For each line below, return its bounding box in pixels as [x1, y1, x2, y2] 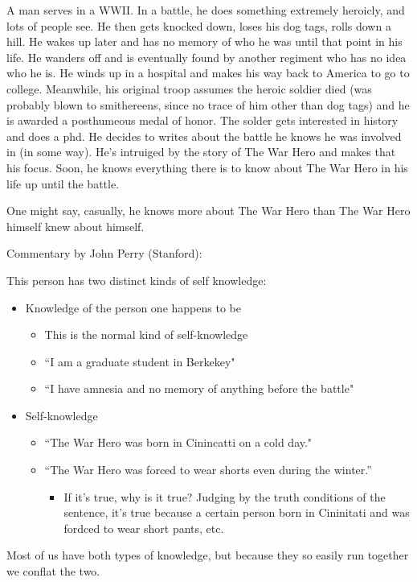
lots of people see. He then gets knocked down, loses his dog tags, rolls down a [6, 17, 391, 34]
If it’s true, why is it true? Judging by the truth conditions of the [63, 488, 386, 505]
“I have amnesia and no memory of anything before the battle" [44, 380, 354, 397]
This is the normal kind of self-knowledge [44, 326, 248, 343]
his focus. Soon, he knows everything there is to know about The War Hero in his [6, 159, 408, 175]
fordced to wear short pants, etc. [63, 519, 224, 536]
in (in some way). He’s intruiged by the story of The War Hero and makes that [6, 143, 396, 160]
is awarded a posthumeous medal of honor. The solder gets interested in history [6, 112, 399, 129]
